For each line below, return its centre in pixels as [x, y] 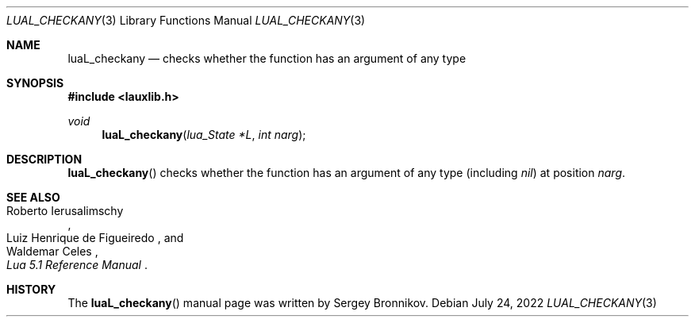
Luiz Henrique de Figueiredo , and [95, 238]
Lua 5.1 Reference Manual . [77, 265]
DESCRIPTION [44, 159]
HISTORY [31, 289]
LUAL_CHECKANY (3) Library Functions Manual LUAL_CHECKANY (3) [186, 20]
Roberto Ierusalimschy [65, 211]
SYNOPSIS [35, 83]
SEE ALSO [33, 197]
